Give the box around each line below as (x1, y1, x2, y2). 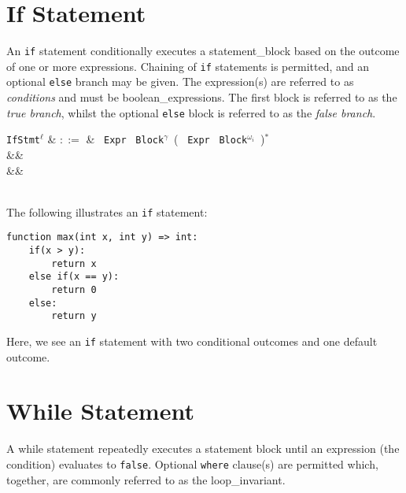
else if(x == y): (28, 271, 120, 283)
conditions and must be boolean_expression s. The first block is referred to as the (6, 89, 397, 106)
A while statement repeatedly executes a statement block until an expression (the (6, 440, 400, 457)
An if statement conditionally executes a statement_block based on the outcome (6, 43, 400, 59)
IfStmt (6, 135, 40, 146)
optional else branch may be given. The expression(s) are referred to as (6, 73, 354, 90)
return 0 (51, 284, 97, 296)
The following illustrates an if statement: (6, 203, 208, 220)
